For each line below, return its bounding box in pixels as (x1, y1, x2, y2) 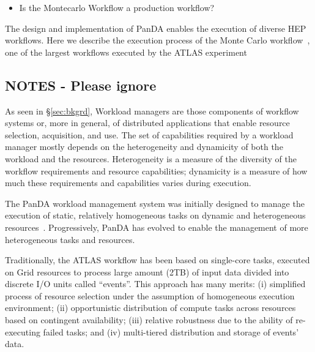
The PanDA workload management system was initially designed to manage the (5, 197, 305, 209)
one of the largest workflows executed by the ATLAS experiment (5, 45, 247, 58)
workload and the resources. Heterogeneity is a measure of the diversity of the (5, 152, 297, 165)
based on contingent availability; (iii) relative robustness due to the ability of (5, 313, 293, 326)
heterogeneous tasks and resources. (5, 233, 135, 245)
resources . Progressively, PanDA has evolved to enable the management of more (5, 220, 308, 233)
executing (5, 325, 40, 338)
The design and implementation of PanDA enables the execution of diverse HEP (5, 21, 306, 34)
